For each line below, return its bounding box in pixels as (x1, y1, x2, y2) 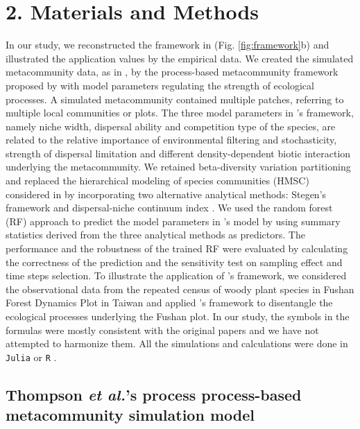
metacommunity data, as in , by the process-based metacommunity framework (6, 64, 338, 79)
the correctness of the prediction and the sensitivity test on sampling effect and (6, 254, 343, 269)
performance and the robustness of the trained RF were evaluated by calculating (6, 241, 348, 256)
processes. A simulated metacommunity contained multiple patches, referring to (6, 91, 344, 106)
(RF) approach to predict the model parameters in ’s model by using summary (6, 213, 341, 228)
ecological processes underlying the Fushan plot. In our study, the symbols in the (6, 309, 350, 323)
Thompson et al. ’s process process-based (6, 383, 302, 405)
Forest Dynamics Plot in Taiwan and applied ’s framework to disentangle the (6, 295, 333, 310)
